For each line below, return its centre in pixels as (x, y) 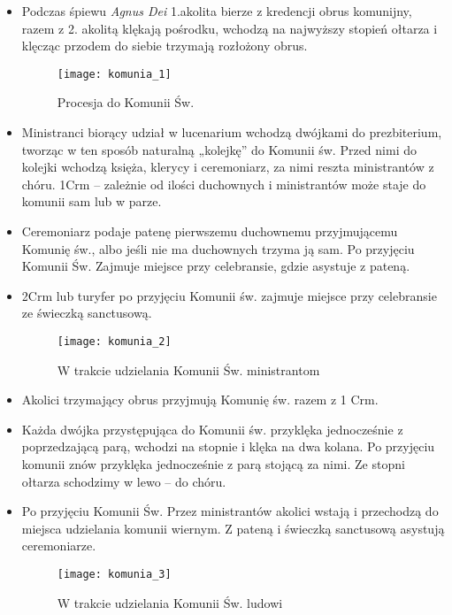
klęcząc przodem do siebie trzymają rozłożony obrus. (165, 46)
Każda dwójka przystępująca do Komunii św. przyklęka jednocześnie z (212, 429)
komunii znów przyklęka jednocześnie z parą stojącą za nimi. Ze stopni (213, 464)
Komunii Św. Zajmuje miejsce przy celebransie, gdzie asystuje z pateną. (216, 266)
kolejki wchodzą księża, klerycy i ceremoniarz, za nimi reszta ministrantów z (228, 167)
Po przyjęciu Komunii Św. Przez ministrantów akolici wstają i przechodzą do (230, 511)
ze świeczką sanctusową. (87, 313)
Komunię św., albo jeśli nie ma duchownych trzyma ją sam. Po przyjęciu (218, 248)
